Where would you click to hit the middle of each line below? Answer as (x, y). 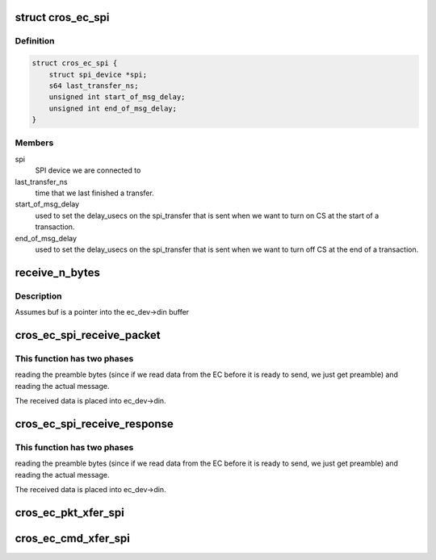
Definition (35, 41)
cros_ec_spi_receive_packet (88, 335)
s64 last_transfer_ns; (94, 86)
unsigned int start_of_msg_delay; (117, 97)
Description (38, 296)
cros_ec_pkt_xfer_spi (69, 512)
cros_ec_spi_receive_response (94, 424)
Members (34, 143)
